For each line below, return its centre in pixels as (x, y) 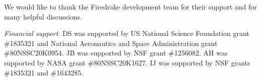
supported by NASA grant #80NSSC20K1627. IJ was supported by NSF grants (127, 62)
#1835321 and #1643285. (44, 72)
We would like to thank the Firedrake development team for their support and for (130, 6)
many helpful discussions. (43, 16)
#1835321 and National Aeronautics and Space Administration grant (111, 43)
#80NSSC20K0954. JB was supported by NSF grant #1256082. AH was (116, 53)
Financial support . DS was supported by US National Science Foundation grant (127, 33)
